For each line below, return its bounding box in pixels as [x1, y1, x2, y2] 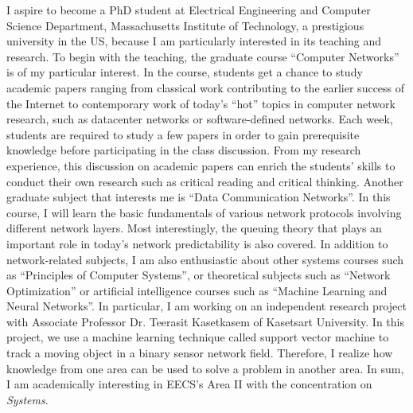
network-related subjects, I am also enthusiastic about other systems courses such [6, 251, 404, 267]
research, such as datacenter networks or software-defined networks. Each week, [6, 111, 393, 127]
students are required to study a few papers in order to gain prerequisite [6, 126, 360, 142]
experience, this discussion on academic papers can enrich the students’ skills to [6, 157, 395, 173]
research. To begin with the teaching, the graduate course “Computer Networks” [6, 48, 399, 64]
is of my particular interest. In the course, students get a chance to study [6, 64, 363, 80]
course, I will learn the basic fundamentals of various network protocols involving [6, 204, 402, 220]
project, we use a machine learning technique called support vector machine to [6, 329, 389, 345]
